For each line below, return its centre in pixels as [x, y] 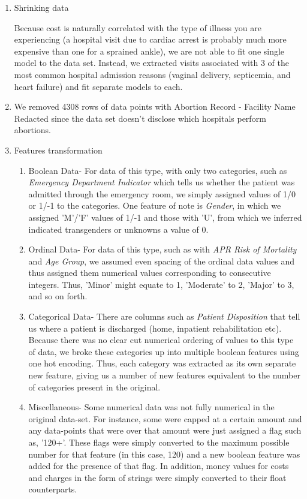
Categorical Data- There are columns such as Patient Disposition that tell [164, 316]
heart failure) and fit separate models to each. [98, 86]
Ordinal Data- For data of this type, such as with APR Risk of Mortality [162, 249]
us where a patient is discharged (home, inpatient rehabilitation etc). [155, 328]
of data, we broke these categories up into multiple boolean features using [164, 351]
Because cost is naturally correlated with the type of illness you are [138, 27]
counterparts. [53, 489]
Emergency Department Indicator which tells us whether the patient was [162, 182]
